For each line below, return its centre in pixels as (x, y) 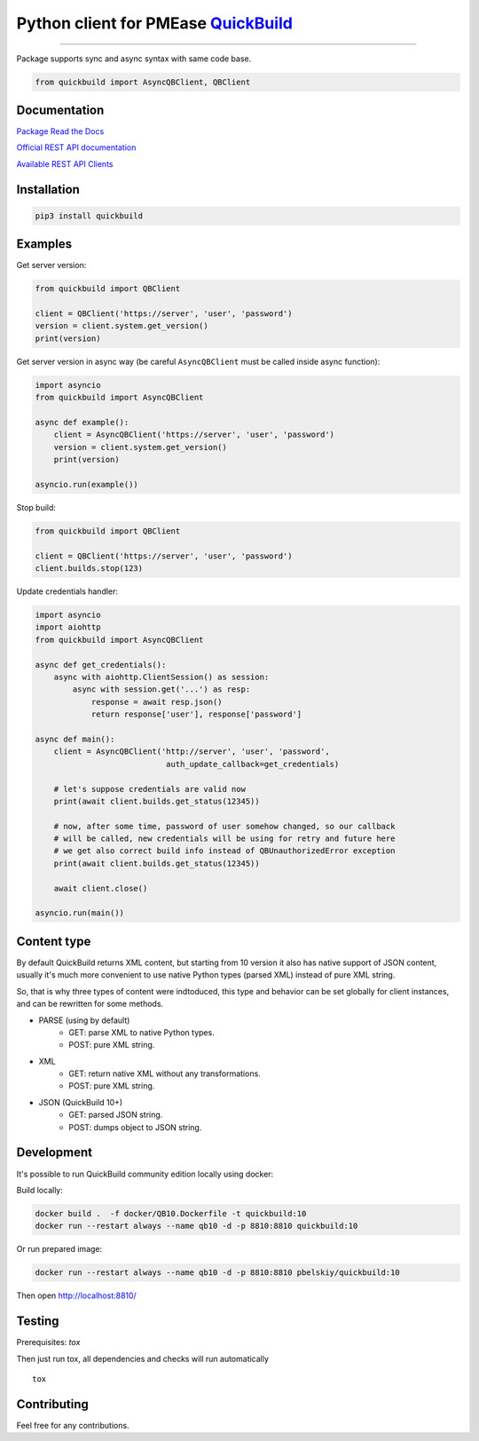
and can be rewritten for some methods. (90, 1004)
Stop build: (36, 507)
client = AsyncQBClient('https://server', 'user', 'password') (194, 435)
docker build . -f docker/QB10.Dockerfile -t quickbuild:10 (171, 1213)
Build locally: (40, 1190)
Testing (38, 1322)
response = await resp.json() (157, 702)
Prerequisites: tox (48, 1342)
